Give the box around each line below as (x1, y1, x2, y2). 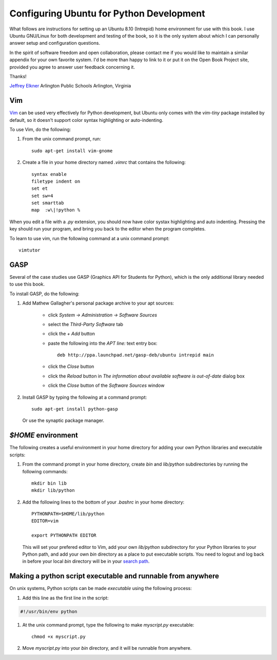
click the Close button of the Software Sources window (48, 382, 165, 388)
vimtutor (18, 247, 41, 253)
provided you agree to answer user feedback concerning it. (9, 64, 135, 70)
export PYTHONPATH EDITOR (31, 532, 97, 539)
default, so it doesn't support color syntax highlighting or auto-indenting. (9, 117, 164, 123)
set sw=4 (31, 193, 53, 199)
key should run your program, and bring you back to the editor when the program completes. (9, 226, 206, 232)
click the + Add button (48, 331, 95, 337)
